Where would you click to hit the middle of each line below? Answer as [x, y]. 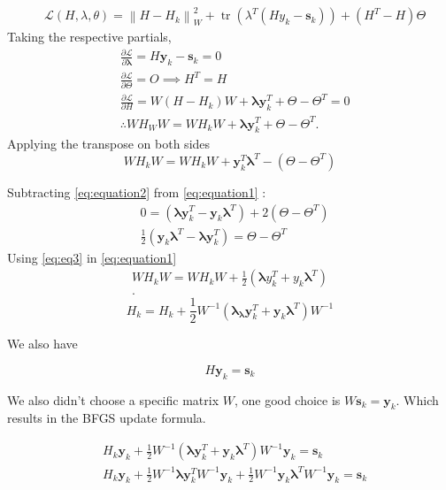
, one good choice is [287, 399]
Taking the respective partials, [89, 37]
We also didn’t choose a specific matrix [113, 399]
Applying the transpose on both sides [109, 144]
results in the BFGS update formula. [107, 418]
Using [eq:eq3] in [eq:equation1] [92, 257]
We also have [42, 344]
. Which [417, 399]
